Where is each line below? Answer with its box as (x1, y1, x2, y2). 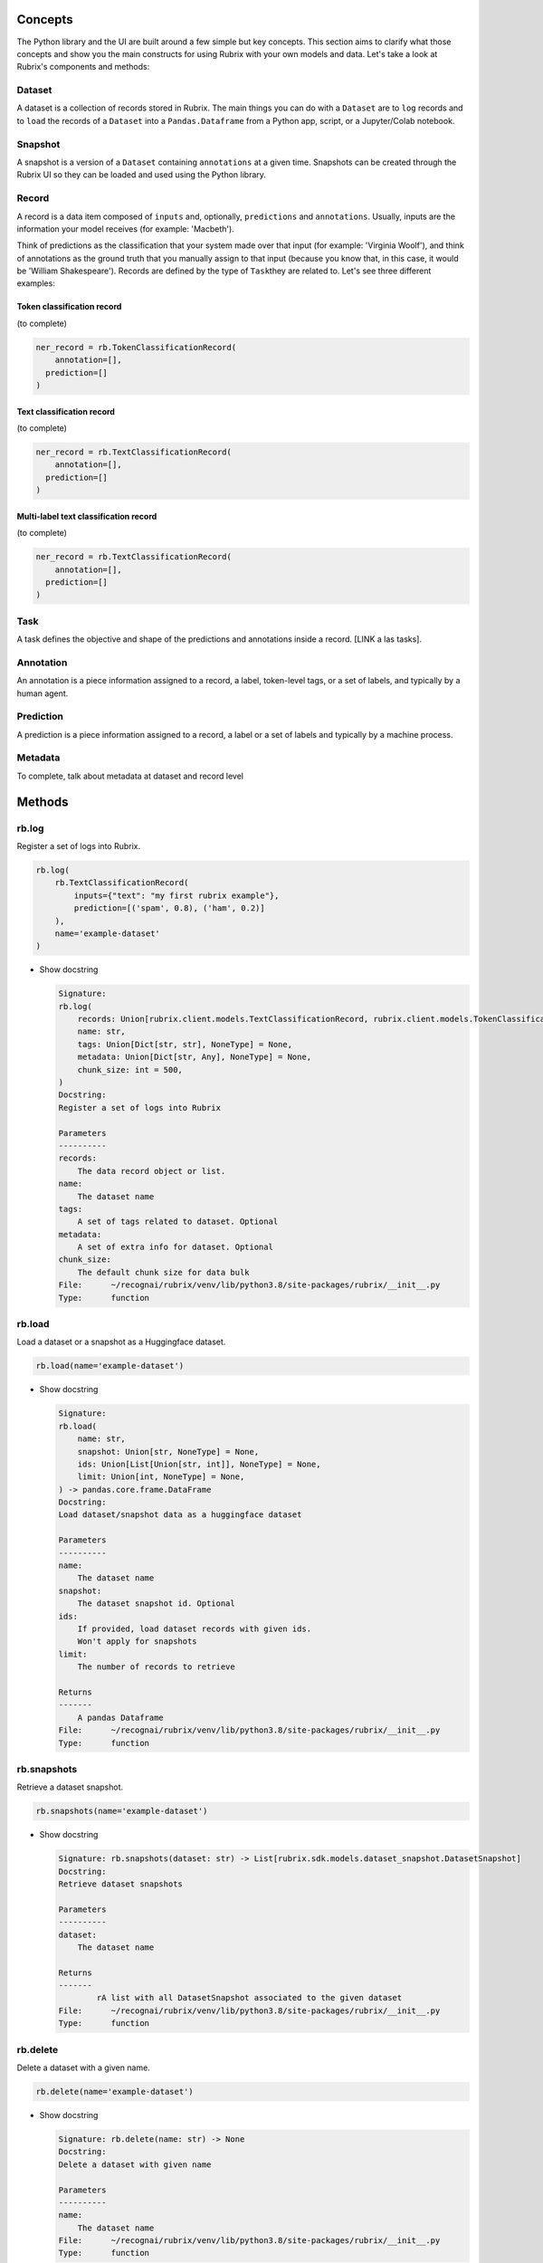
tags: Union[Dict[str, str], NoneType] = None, (77, 1039, 293, 1049)
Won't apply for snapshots (77, 1637, 198, 1647)
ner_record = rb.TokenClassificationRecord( (35, 342, 237, 352)
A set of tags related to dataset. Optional (77, 1217, 279, 1227)
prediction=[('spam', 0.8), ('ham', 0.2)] (73, 903, 266, 913)
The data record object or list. (77, 1166, 226, 1176)
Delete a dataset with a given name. (16, 2062, 151, 2073)
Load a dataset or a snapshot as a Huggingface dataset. (16, 1336, 226, 1348)
